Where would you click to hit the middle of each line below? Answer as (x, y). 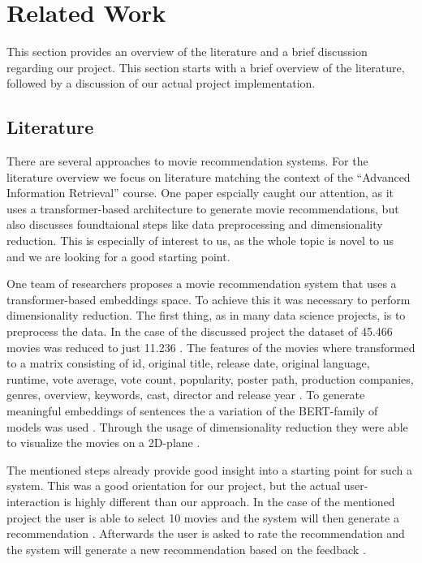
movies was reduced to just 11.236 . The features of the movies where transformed (211, 347)
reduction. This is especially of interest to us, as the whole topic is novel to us (200, 241)
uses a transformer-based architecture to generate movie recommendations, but (203, 208)
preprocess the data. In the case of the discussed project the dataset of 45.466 (200, 331)
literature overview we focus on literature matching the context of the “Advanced (209, 176)
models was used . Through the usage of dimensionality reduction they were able (207, 426)
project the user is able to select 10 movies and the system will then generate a (203, 517)
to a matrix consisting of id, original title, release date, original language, (188, 363)
